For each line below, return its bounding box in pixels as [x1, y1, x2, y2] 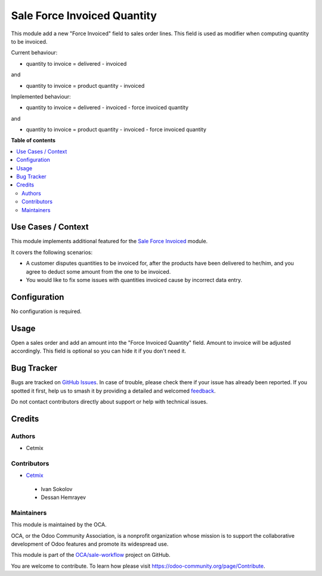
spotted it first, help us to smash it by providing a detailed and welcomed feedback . [11, 387, 216, 394]
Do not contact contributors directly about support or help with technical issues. [11, 398, 208, 405]
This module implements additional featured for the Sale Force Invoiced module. [11, 238, 208, 245]
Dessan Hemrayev [41, 494, 86, 501]
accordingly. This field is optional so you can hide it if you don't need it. [11, 347, 187, 355]
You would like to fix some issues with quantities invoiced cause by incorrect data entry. [26, 277, 243, 284]
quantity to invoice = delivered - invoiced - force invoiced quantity [26, 104, 189, 111]
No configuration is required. [11, 308, 82, 315]
